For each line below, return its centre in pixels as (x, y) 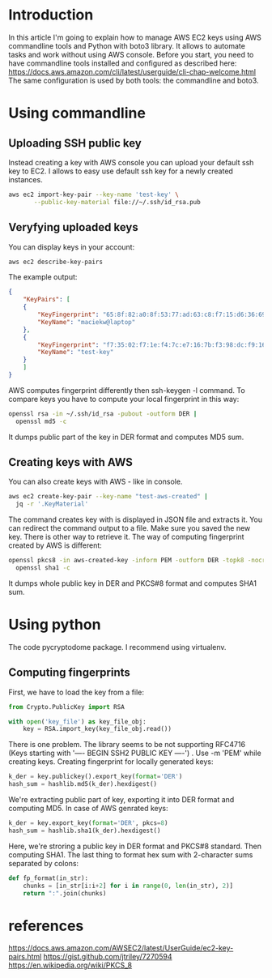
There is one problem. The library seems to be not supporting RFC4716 (127, 745)
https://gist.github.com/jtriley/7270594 (108, 957)
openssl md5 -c (41, 421)
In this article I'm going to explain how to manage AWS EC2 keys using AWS (135, 37)
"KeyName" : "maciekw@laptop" (87, 322)
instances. (25, 179)
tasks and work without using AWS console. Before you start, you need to (131, 54)
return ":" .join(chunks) (65, 893)
